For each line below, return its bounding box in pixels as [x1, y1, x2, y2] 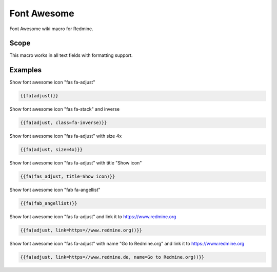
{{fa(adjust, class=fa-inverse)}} [20, 120, 107, 125]
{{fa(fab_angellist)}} [20, 200, 77, 206]
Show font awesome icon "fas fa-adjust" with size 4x [9, 133, 122, 139]
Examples [9, 66, 42, 74]
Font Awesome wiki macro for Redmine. [9, 26, 93, 32]
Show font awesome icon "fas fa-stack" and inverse [9, 106, 120, 112]
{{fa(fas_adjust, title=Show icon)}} [20, 174, 115, 179]
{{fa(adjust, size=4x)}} [20, 147, 83, 153]
